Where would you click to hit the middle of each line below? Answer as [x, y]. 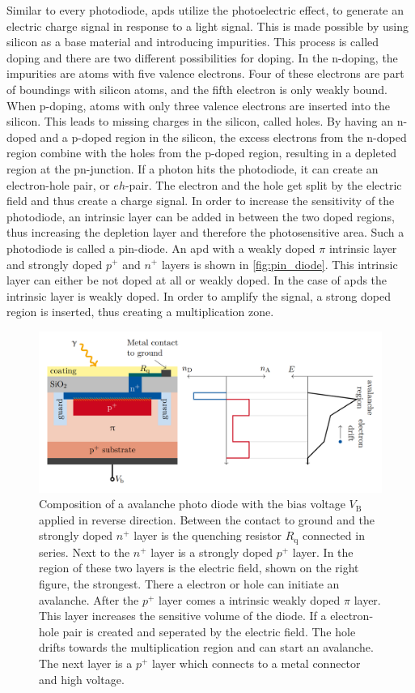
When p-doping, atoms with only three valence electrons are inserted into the [199, 105]
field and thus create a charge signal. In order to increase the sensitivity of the [201, 201]
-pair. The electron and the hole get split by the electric [263, 184]
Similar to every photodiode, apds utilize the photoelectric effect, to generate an [205, 10]
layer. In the [323, 552]
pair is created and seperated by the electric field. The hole [209, 631]
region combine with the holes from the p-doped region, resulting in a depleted [202, 153]
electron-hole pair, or [58, 184]
